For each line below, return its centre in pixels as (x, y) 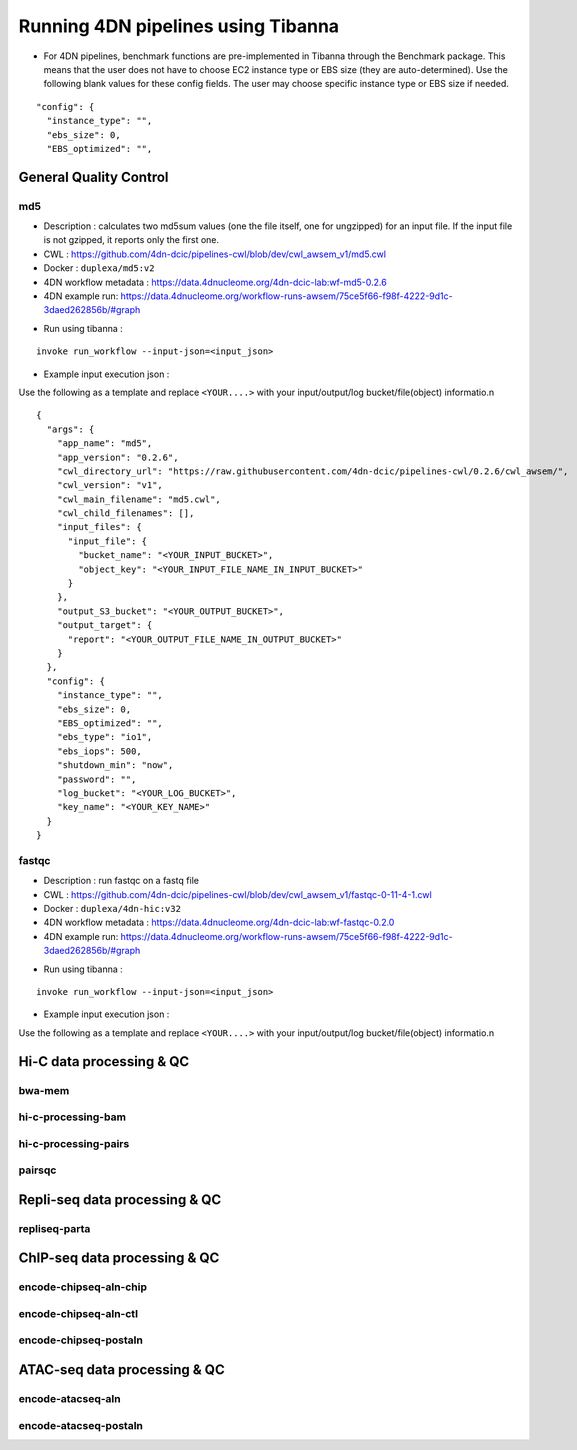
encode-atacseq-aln (69, 1399)
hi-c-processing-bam (72, 1117)
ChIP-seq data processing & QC (119, 1258)
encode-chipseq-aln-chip (83, 1287)
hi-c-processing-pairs (74, 1143)
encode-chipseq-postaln (81, 1340)
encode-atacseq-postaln (81, 1425)
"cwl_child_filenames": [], (125, 513)
